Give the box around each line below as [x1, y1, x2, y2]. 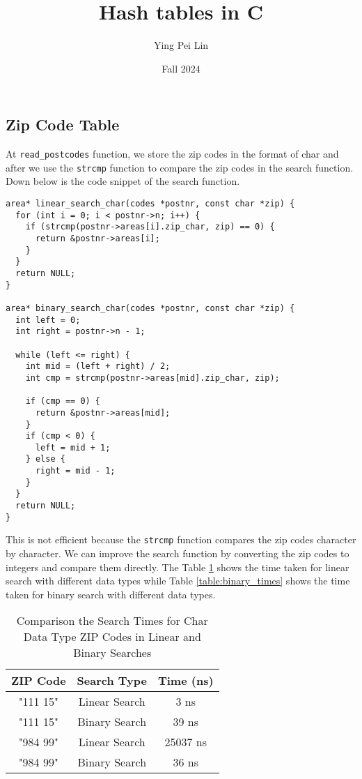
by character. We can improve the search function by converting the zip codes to [6, 546, 349, 561]
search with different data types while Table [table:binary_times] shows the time [6, 573, 350, 588]
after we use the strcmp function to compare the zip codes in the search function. [6, 160, 354, 174]
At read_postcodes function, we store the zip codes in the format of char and [6, 146, 339, 161]
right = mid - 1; [35, 466, 116, 476]
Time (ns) [157, 672, 214, 689]
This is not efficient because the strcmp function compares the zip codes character [6, 532, 356, 547]
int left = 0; [15, 315, 81, 325]
